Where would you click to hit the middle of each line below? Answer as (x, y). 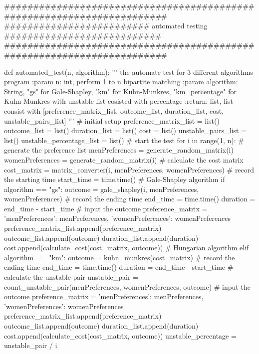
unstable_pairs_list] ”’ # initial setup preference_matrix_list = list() (112, 120)
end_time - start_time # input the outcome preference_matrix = (106, 208)
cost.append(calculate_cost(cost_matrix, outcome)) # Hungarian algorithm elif (127, 248)
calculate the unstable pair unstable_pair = (71, 277)
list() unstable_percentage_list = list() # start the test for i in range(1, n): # (124, 140)
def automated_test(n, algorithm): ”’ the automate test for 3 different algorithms (129, 72)
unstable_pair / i (31, 345)
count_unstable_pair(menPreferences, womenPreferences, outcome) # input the (127, 286)
